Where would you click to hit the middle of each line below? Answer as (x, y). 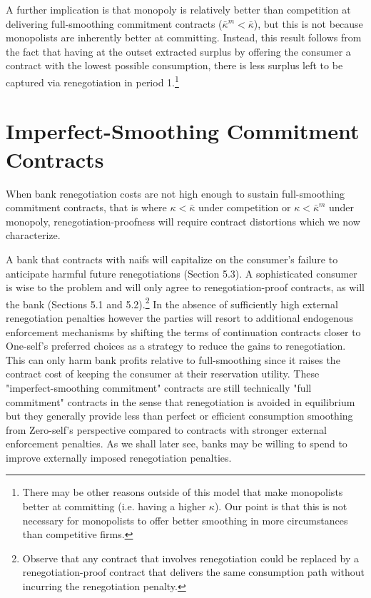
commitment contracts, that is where (86, 207)
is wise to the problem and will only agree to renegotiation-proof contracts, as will (185, 287)
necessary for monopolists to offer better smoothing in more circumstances (185, 520)
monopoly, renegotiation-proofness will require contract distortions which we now (183, 221)
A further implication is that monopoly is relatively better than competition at (178, 9)
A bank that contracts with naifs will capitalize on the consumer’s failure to (172, 259)
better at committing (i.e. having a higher (114, 506)
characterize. (33, 235)
